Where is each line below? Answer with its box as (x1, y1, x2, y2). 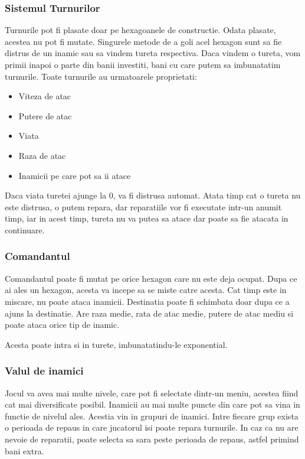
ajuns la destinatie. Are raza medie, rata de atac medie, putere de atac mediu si (5, 307, 294, 319)
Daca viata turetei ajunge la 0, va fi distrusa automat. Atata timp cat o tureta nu (5, 189, 301, 201)
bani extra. (5, 444, 44, 457)
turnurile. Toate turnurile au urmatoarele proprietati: (5, 70, 197, 82)
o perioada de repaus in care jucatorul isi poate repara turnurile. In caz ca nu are (5, 421, 299, 434)
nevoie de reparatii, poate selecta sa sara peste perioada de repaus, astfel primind (5, 432, 299, 445)
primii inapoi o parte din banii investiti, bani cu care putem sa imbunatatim (5, 58, 281, 70)
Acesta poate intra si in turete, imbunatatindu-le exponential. (5, 338, 228, 350)
